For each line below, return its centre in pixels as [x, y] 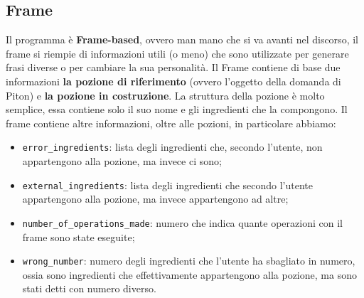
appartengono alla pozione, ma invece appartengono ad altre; [155, 199]
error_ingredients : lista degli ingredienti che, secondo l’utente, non [172, 147]
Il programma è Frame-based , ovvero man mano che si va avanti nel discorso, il [182, 39]
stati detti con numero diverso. [89, 288]
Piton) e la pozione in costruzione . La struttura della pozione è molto [165, 95]
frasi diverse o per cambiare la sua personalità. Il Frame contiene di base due [173, 67]
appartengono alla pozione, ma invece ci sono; [122, 161]
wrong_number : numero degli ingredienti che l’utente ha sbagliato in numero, [189, 261]
